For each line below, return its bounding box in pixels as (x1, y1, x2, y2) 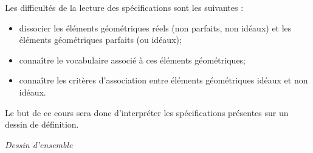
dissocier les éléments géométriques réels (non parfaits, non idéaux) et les (19, 21, 292, 34)
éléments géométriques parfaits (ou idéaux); (19, 33, 182, 46)
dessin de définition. (5, 118, 79, 131)
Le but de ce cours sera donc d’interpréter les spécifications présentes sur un (5, 106, 289, 119)
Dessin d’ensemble (5, 138, 73, 151)
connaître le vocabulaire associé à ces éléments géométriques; (19, 53, 246, 66)
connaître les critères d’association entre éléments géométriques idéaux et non (19, 74, 308, 86)
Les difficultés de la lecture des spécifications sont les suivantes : (5, 1, 244, 13)
